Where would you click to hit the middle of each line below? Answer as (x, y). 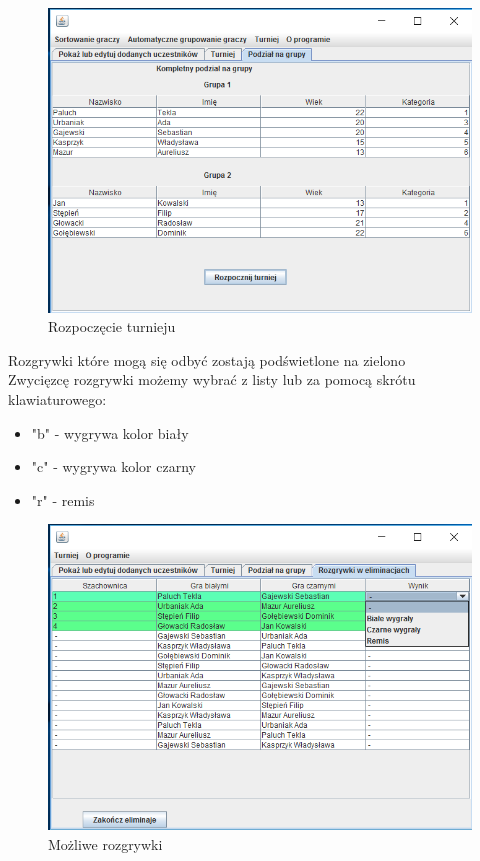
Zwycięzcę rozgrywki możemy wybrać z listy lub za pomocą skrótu (212, 379)
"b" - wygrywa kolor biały (110, 432)
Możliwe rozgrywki (105, 843)
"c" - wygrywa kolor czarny (113, 466)
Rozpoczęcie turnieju (112, 326)
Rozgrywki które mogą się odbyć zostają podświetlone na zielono (207, 359)
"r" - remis (63, 499)
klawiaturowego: (57, 398)
